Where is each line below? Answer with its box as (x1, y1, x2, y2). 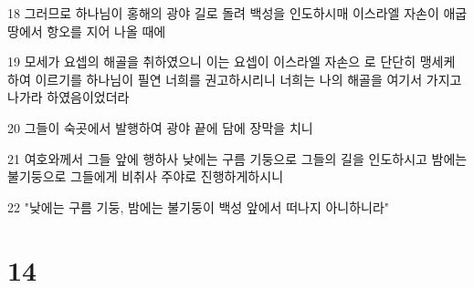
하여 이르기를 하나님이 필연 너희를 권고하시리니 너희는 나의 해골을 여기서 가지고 (7, 69, 462, 88)
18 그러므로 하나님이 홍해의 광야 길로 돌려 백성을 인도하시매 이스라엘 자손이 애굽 (7, 4, 468, 22)
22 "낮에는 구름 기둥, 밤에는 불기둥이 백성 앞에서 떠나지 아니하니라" (7, 197, 390, 216)
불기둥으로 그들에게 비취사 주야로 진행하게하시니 (7, 167, 284, 186)
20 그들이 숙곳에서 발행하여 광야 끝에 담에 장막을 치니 (7, 118, 313, 137)
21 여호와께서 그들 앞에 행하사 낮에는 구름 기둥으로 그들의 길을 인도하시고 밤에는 (7, 149, 468, 168)
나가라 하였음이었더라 (7, 87, 130, 107)
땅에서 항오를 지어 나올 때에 (7, 21, 166, 40)
